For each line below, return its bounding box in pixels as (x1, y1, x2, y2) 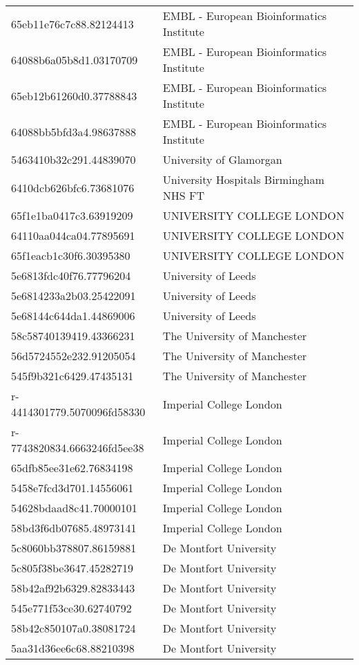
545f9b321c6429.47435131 (11, 368, 134, 384)
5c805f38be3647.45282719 (11, 560, 133, 576)
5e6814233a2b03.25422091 (11, 288, 136, 303)
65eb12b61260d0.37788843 (11, 87, 137, 104)
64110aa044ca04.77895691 (11, 227, 135, 243)
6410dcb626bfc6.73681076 (11, 179, 135, 196)
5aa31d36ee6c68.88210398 (11, 640, 135, 656)
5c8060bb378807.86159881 (11, 540, 137, 556)
